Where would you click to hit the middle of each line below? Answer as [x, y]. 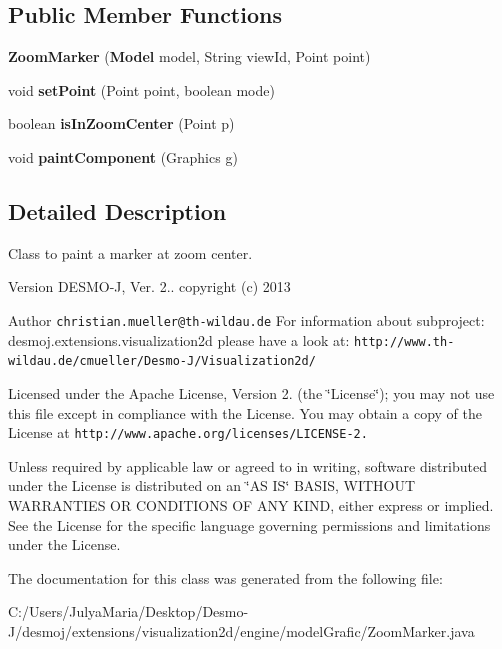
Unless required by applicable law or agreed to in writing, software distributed [247, 465]
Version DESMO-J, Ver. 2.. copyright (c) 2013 [149, 286]
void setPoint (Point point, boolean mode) [141, 89]
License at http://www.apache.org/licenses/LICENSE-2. [188, 432]
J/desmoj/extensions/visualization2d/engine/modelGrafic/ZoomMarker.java [241, 630]
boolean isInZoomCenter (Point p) [121, 123]
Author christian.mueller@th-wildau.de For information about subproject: [246, 319]
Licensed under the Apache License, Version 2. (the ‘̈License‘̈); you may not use [251, 392]
